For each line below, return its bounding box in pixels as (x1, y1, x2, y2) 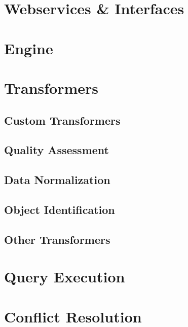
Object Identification (4, 201, 115, 217)
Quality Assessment (4, 142, 109, 158)
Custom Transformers (4, 112, 121, 128)
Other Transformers (4, 231, 110, 247)
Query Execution (4, 266, 125, 287)
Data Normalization (4, 172, 110, 188)
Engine (4, 38, 53, 58)
